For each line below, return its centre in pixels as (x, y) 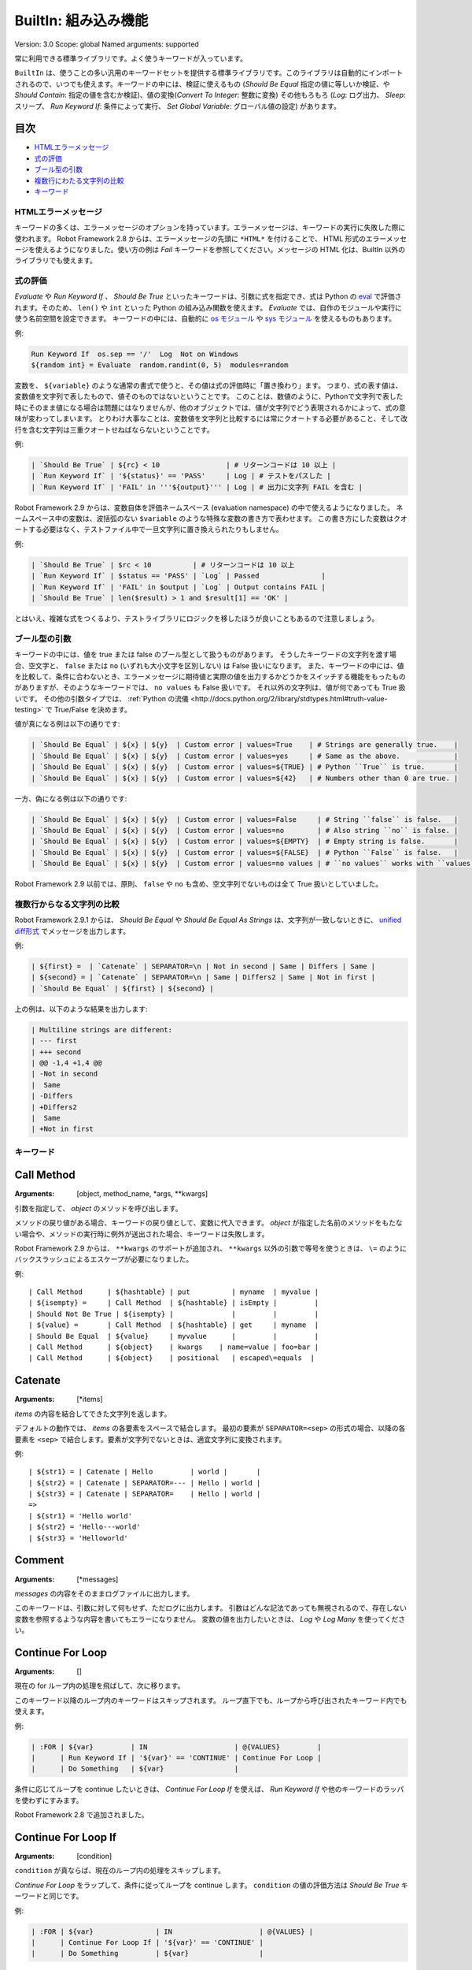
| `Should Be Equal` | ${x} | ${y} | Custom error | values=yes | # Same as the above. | (245, 756)
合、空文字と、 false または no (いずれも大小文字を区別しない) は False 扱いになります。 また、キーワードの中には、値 (209, 665)
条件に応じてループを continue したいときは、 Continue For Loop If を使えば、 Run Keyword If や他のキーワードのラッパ (209, 1790)
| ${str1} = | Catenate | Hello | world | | (145, 1472)
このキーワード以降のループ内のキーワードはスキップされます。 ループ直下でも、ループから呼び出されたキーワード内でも (211, 1700)
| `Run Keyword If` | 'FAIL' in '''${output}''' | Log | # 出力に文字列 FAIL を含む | (197, 487)
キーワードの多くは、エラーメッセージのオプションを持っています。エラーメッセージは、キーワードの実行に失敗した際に (210, 228)
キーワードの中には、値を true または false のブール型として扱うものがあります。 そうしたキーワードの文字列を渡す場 (205, 655)
